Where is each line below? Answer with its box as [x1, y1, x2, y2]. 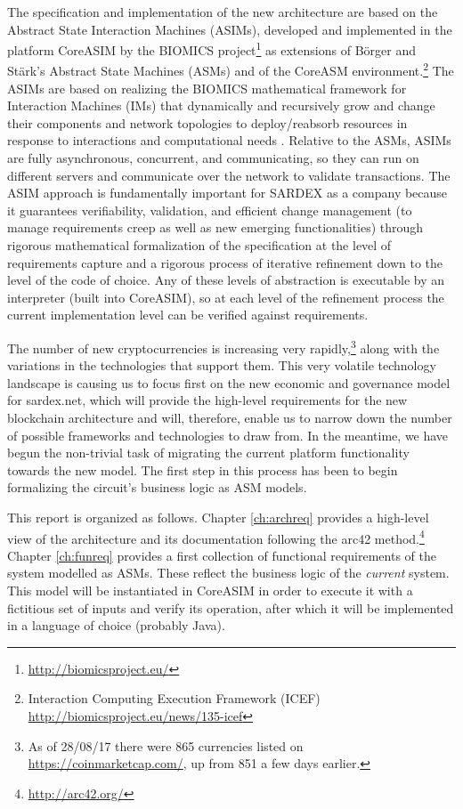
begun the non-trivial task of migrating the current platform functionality [7, 443, 410, 462]
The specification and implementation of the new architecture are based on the [7, 3, 438, 20]
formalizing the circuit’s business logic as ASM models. [7, 478, 307, 497]
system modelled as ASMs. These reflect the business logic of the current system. [7, 563, 450, 582]
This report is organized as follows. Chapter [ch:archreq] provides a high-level [7, 508, 429, 526]
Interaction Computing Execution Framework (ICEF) [28, 689, 321, 708]
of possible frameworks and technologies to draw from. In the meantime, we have [7, 425, 449, 444]
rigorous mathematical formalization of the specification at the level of [7, 236, 392, 255]
